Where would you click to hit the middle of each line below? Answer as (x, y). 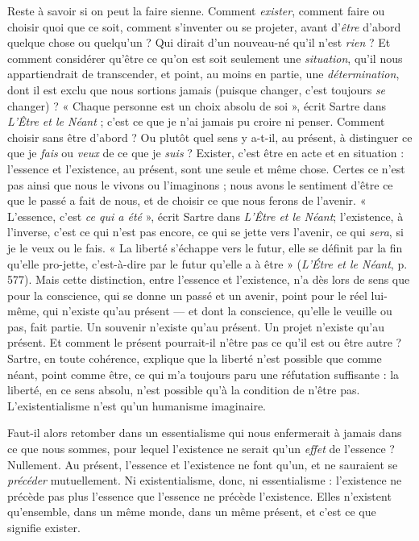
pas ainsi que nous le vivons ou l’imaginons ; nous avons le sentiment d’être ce (200, 184)
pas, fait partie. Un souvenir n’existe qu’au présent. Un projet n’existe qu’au (196, 326)
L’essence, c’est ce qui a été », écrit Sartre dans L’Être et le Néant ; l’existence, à (205, 216)
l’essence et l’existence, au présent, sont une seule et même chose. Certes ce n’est (206, 168)
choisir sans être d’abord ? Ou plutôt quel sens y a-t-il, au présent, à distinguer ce (210, 137)
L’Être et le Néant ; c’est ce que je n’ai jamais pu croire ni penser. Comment (196, 121)
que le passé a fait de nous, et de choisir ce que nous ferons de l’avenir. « (187, 200)
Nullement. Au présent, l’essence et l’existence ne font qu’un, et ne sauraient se (203, 464)
